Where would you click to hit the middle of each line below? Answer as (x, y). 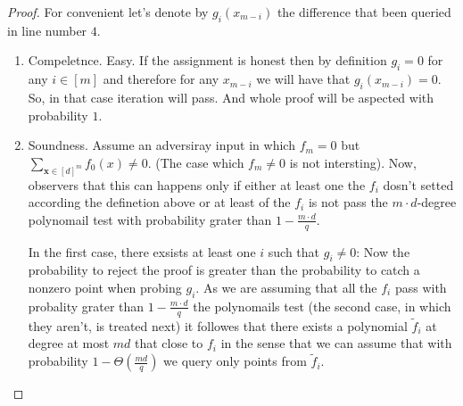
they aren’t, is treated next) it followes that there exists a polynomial (218, 325)
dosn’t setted (418, 184)
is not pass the (348, 202)
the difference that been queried (364, 12)
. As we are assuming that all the (286, 288)
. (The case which (196, 162)
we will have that (303, 79)
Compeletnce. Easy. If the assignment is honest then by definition (207, 60)
